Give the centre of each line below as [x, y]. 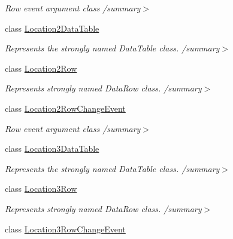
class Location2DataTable [52, 28]
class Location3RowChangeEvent [65, 229]
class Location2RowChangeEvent [65, 108]
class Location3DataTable [52, 148]
